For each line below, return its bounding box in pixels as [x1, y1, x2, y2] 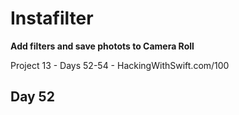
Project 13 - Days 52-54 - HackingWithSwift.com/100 [10, 59, 230, 71]
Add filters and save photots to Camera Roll [10, 40, 195, 52]
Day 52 [10, 88, 55, 106]
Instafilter [10, 7, 94, 30]
